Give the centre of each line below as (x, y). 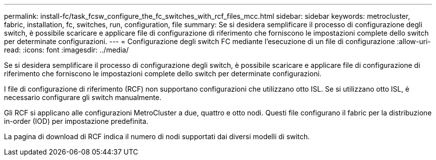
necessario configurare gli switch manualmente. (83, 97)
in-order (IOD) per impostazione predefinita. (76, 121)
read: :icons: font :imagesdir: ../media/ (66, 50)
